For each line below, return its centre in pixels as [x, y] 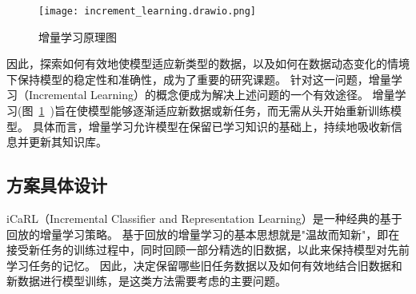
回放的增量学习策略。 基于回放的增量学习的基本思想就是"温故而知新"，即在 [203, 234]
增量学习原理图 [78, 36]
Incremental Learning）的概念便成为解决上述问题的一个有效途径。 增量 [212, 95]
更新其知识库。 [68, 142]
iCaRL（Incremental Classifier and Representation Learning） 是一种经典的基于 [204, 219]
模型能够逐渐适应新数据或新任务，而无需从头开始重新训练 [239, 111]
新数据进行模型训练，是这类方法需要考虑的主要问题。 [146, 281]
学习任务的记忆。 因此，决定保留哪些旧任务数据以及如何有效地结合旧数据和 [204, 265]
